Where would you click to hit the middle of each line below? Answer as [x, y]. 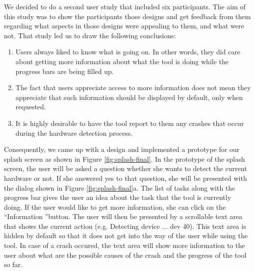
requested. [31, 107]
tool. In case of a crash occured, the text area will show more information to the [125, 245]
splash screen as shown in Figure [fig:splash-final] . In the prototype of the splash [125, 159]
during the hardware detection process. [74, 133]
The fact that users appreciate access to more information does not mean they [133, 87]
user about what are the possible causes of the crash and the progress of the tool [125, 255]
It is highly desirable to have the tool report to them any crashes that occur [130, 123]
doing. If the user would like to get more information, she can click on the [115, 207]
